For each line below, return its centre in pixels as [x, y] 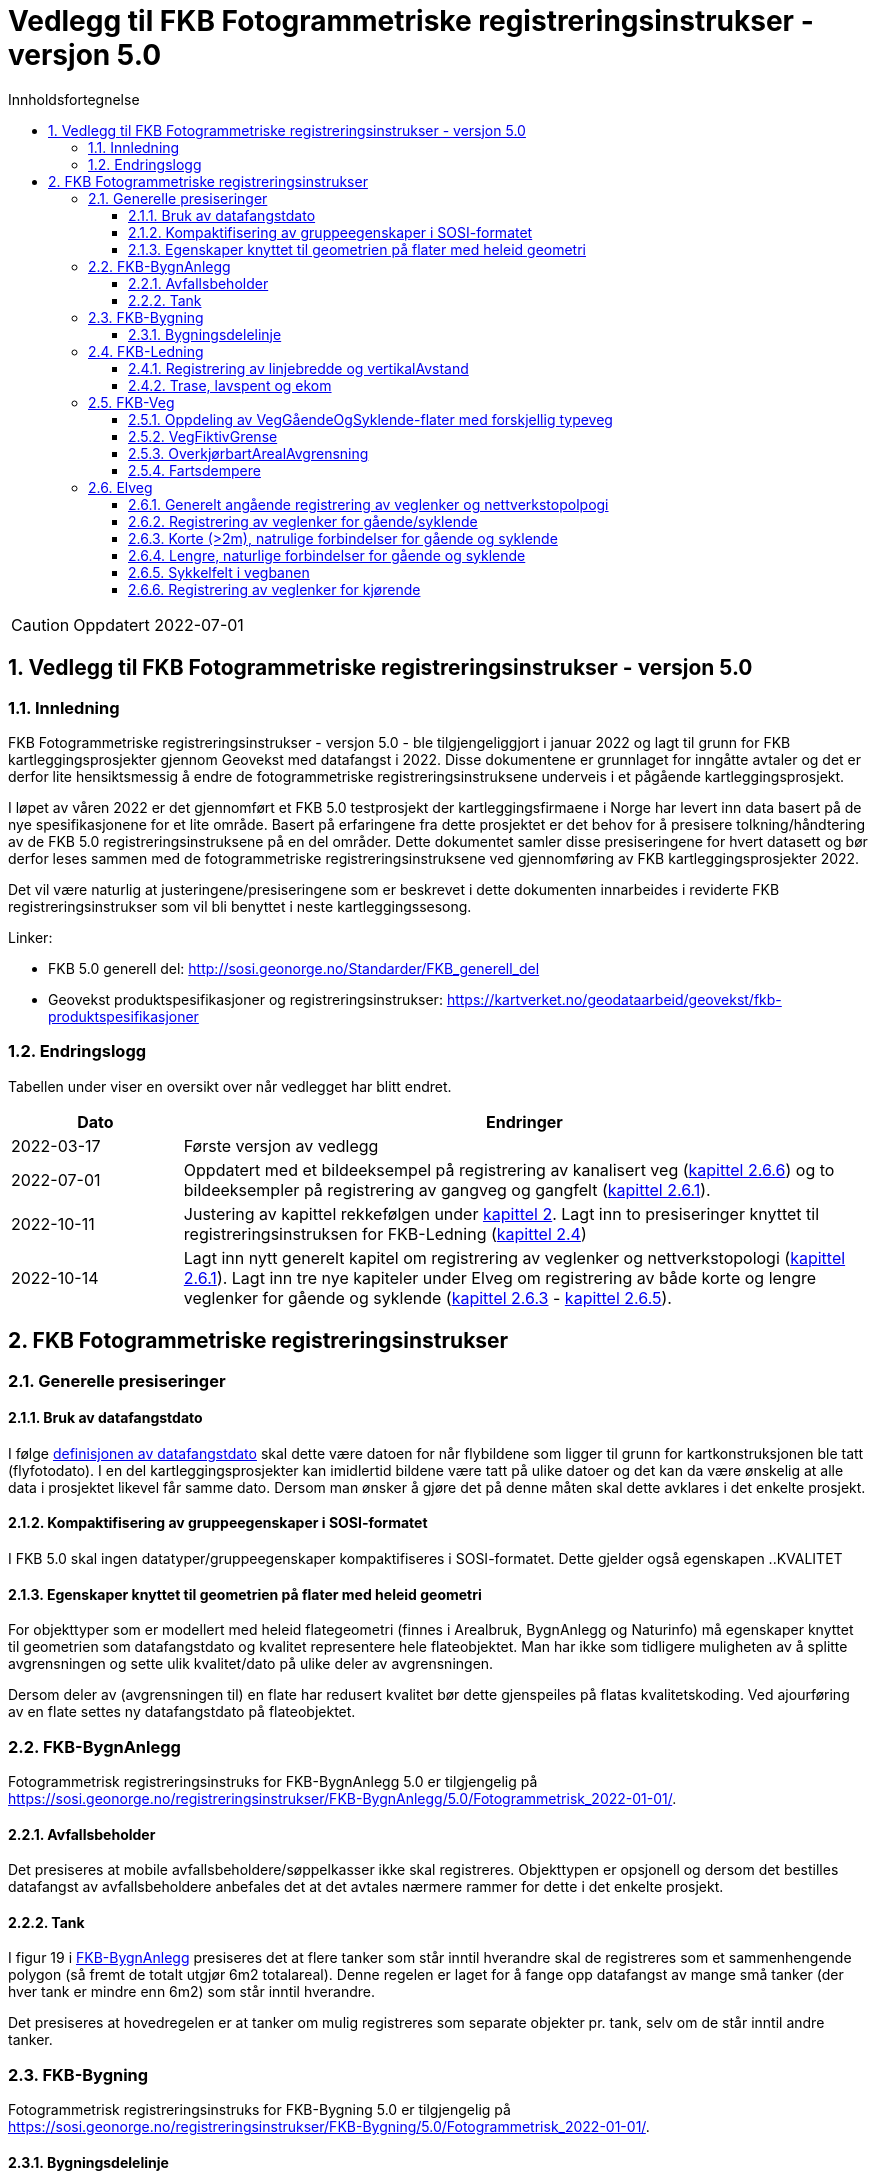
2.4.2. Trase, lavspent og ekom [230, 385]
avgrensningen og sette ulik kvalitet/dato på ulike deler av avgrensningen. [251, 1664]
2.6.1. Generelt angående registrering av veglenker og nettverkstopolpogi [368, 504]
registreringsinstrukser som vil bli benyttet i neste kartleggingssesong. [240, 906]
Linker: [30, 937]
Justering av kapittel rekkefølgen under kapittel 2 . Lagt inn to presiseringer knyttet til [501, 1213]
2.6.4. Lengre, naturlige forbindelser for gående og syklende [327, 555]
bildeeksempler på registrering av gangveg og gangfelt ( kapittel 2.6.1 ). [447, 1189]
